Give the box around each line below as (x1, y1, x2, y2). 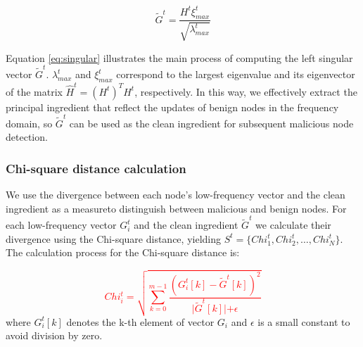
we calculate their (255, 217, 331, 232)
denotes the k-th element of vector (66, 314, 215, 329)
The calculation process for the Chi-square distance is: (6, 245, 240, 260)
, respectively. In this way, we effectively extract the (134, 84, 357, 99)
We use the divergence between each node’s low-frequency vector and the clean (6, 187, 345, 202)
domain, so (6, 115, 53, 130)
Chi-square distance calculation (6, 159, 186, 177)
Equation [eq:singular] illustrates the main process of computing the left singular (6, 50, 353, 65)
